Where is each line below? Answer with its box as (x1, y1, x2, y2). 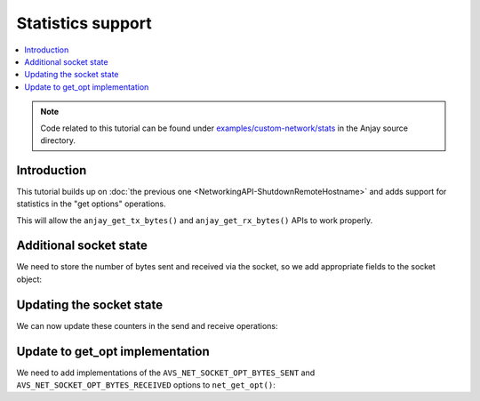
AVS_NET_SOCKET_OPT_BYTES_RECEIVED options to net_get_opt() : (16, 380, 276, 390)
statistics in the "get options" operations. (16, 198, 166, 209)
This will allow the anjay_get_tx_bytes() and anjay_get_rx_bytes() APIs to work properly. (16, 214, 373, 226)
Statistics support (16, 13, 152, 33)
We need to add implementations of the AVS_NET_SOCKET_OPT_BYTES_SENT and (16, 367, 316, 378)
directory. (40, 134, 76, 146)
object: (16, 274, 43, 285)
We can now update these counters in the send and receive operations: (16, 320, 278, 331)
